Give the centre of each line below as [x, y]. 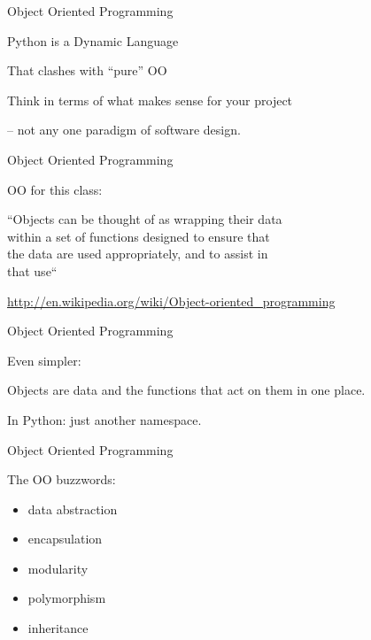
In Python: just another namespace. [104, 419]
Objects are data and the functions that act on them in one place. [186, 390]
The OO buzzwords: [62, 479]
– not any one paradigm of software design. [124, 130]
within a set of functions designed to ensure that [139, 236]
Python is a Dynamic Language [93, 40]
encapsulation [65, 539]
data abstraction [73, 509]
